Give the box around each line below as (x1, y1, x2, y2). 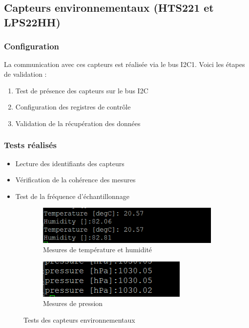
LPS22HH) (4, 14, 61, 29)
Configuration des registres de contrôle (15, 102, 131, 112)
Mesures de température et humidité (43, 244, 152, 255)
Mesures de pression (43, 298, 103, 308)
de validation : (4, 68, 47, 79)
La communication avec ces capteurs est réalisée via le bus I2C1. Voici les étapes (4, 59, 245, 69)
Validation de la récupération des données (15, 118, 141, 128)
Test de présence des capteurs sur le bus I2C (15, 85, 148, 95)
